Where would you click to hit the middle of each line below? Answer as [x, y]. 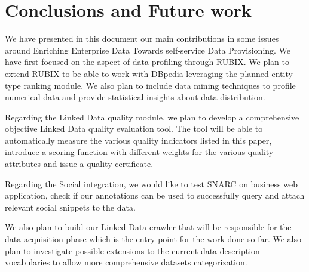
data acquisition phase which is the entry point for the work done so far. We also [153, 239]
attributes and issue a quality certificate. [79, 164]
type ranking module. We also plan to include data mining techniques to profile [150, 85]
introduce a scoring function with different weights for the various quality [139, 152]
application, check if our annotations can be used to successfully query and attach [155, 195]
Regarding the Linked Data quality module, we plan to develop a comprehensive [152, 117]
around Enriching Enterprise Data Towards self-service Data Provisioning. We [148, 50]
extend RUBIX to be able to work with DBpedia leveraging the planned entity [149, 73]
